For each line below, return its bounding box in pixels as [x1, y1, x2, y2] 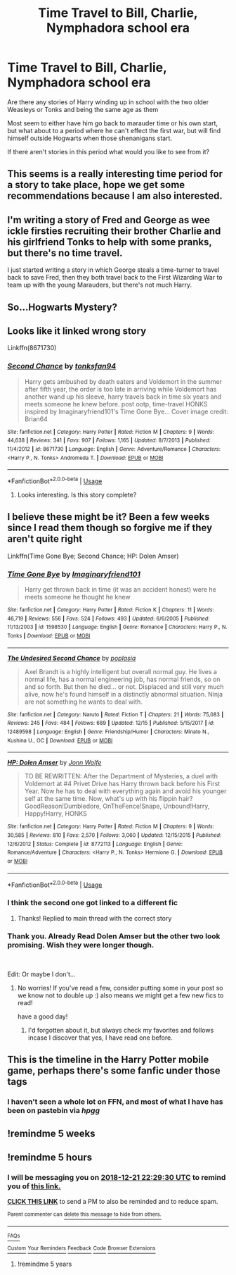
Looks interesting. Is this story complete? [17, 490, 137, 499]
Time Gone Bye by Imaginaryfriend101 [7, 569, 140, 579]
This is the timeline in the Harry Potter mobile [7, 1054, 209, 1066]
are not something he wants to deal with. [24, 697, 143, 706]
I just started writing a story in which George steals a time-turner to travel [7, 266, 220, 274]
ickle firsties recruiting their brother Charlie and [7, 225, 221, 237]
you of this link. [7, 1181, 61, 1191]
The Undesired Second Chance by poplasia [7, 654, 136, 662]
